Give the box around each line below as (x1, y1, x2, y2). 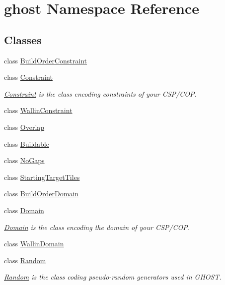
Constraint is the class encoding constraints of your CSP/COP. (4, 88, 197, 99)
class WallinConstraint (4, 105, 73, 115)
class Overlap (4, 121, 45, 132)
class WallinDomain (4, 238, 64, 249)
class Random (4, 255, 46, 265)
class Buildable (4, 138, 49, 149)
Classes (4, 32, 42, 47)
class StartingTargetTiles (4, 171, 80, 182)
